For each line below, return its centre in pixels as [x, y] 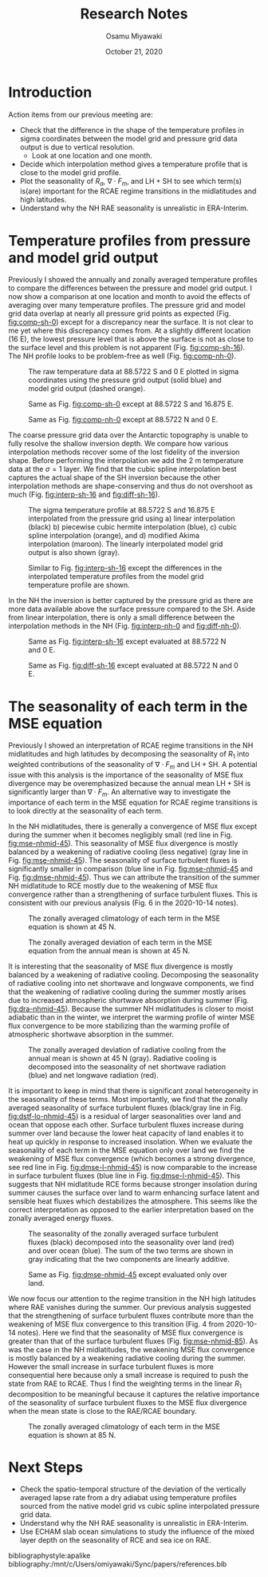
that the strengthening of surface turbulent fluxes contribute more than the [131, 1315]
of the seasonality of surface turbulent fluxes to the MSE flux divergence [128, 1402]
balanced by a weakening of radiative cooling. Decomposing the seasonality [134, 974]
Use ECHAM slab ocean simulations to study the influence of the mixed [137, 1531]
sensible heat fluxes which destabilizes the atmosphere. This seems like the [133, 1201]
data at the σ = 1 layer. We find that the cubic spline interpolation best [122, 469]
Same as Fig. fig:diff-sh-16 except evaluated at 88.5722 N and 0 [134, 665]
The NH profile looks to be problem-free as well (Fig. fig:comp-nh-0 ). [122, 356]
